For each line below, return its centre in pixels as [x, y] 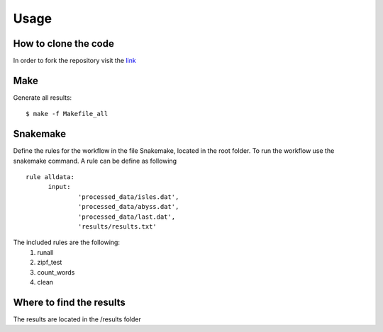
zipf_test [50, 263]
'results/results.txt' [118, 227]
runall [45, 252]
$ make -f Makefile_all [67, 114]
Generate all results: [43, 97]
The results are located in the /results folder [77, 319]
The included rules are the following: [67, 242]
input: [59, 187]
